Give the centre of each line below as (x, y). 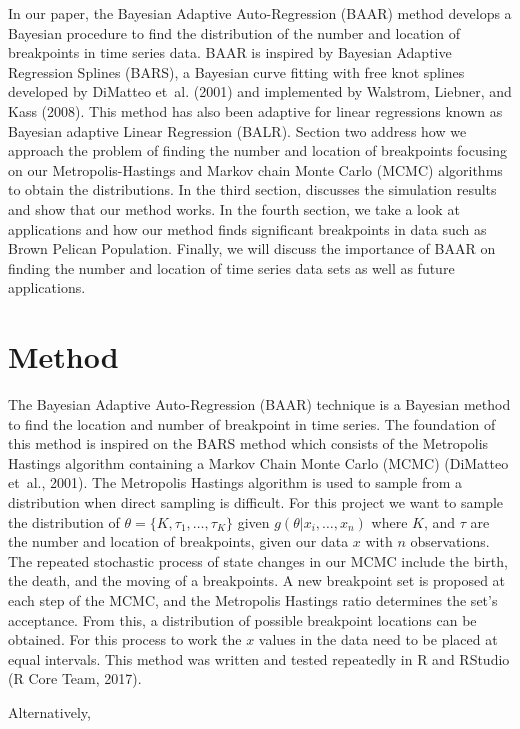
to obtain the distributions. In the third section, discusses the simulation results (252, 189)
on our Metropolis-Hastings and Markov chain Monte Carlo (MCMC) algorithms (255, 169)
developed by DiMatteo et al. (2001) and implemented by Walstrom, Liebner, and (260, 91)
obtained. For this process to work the (125, 639)
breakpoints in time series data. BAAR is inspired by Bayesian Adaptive (230, 52)
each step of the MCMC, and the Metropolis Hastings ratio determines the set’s (253, 599)
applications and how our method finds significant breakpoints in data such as (247, 228)
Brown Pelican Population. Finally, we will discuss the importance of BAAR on (252, 248)
